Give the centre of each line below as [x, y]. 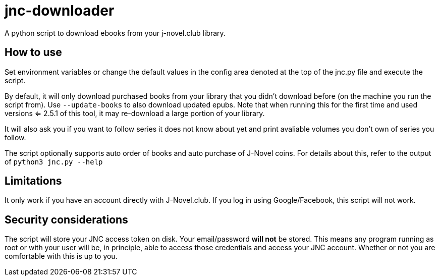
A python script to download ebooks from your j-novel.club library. [115, 33]
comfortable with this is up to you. [61, 256]
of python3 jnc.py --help [54, 161]
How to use [33, 52]
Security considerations [66, 219]
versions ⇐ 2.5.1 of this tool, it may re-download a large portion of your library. [135, 113]
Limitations [33, 181]
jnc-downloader [60, 11]
